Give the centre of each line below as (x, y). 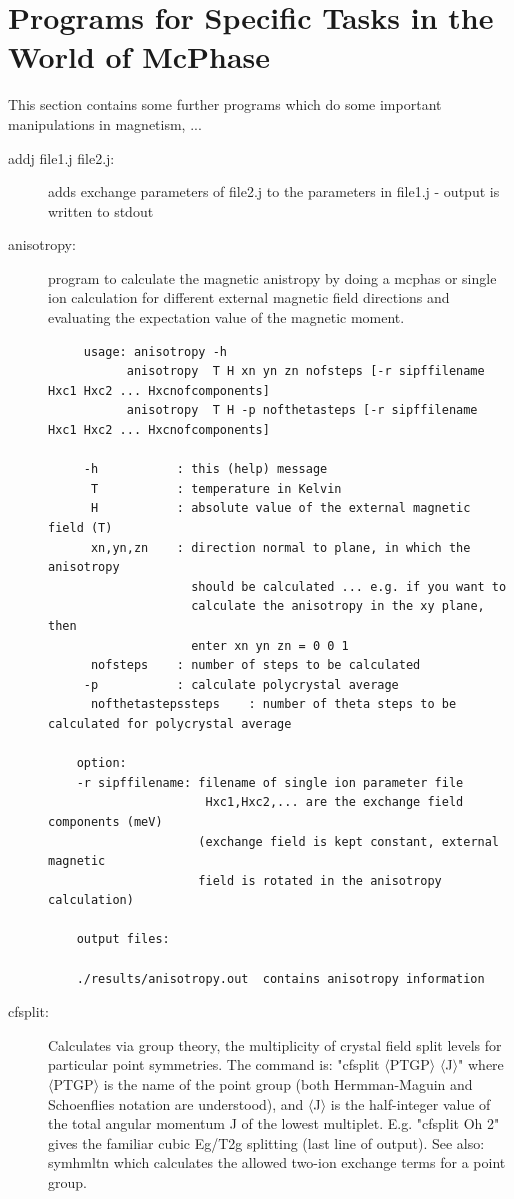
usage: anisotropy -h (155, 351)
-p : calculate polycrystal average (241, 684)
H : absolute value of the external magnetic (280, 508)
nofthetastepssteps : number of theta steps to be (273, 704)
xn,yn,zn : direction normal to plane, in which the (280, 547)
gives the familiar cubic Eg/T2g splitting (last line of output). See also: (266, 1142)
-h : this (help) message (205, 469)
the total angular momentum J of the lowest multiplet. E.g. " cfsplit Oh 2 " (274, 1123)
